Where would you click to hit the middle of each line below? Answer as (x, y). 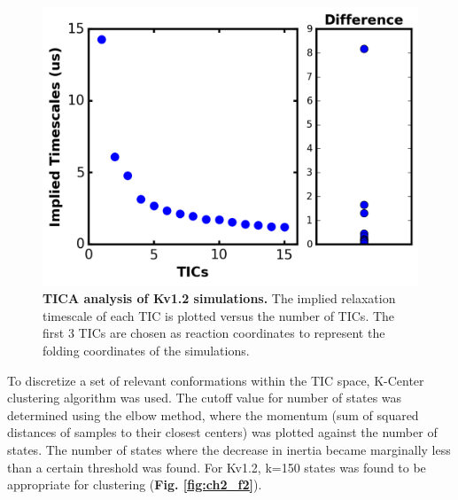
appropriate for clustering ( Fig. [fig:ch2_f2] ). (135, 484)
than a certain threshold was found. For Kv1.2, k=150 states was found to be (217, 467)
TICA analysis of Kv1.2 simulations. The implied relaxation (219, 298)
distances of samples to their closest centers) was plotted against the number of (222, 432)
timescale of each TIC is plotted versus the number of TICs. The (219, 315)
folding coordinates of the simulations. (146, 351)
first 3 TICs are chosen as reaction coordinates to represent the (214, 333)
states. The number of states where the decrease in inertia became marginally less (229, 450)
